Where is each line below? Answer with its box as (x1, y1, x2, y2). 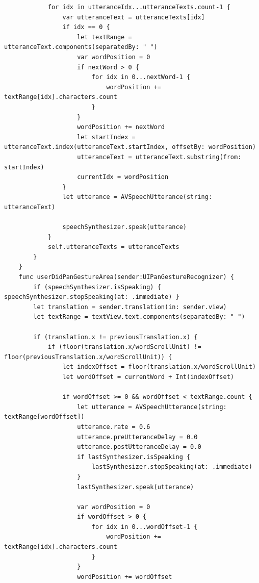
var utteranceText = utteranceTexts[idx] (62, 13, 205, 21)
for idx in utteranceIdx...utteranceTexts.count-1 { (47, 4, 230, 11)
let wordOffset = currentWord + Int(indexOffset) (62, 373, 235, 381)
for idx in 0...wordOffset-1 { (91, 523, 198, 530)
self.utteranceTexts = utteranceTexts (47, 243, 179, 251)
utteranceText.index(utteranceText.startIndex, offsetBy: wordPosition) (4, 143, 256, 151)
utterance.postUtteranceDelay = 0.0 (77, 443, 201, 451)
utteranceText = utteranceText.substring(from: (77, 153, 242, 161)
